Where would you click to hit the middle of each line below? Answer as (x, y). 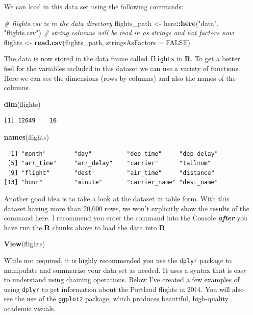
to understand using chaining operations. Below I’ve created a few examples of (122, 279)
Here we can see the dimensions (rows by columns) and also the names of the (120, 78)
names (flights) (26, 137)
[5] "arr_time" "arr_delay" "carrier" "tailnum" (109, 163)
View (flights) (25, 244)
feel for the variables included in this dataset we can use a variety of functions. (122, 68)
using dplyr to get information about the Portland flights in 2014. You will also (124, 289)
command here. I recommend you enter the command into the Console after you (126, 218)
